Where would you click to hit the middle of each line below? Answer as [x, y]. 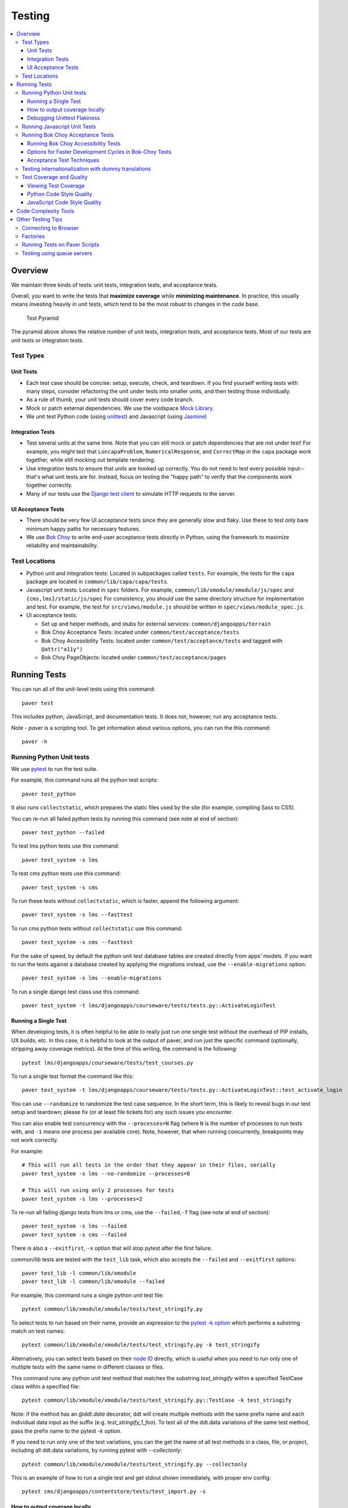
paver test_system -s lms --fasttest [78, 915]
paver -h [35, 741]
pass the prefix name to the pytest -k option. [67, 1431]
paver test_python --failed [63, 832]
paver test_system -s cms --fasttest [78, 942]
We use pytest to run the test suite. [54, 769]
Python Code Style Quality [60, 194]
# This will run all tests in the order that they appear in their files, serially [149, 1165]
